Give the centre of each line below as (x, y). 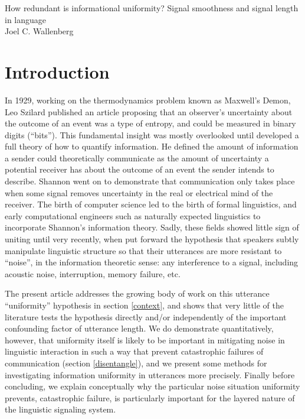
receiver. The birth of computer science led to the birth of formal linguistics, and (151, 204)
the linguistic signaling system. (60, 409)
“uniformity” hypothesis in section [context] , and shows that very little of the (144, 305)
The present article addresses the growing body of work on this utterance (137, 293)
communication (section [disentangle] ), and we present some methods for (136, 363)
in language (26, 19)
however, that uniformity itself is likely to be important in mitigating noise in (145, 340)
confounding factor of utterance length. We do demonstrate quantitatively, (139, 328)
